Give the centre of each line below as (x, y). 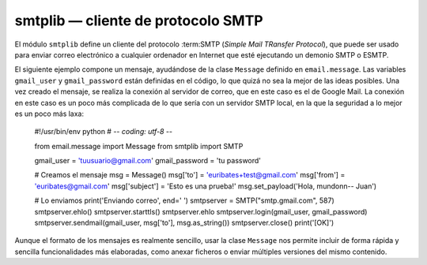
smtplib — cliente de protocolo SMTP (139, 21)
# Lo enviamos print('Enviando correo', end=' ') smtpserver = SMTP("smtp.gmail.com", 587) (185, 200)
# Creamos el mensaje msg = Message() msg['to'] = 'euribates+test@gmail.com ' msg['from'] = (190, 175)
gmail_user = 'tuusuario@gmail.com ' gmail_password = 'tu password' (147, 161)
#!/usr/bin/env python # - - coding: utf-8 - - (104, 132)
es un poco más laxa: (49, 114)
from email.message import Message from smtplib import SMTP (139, 146)
